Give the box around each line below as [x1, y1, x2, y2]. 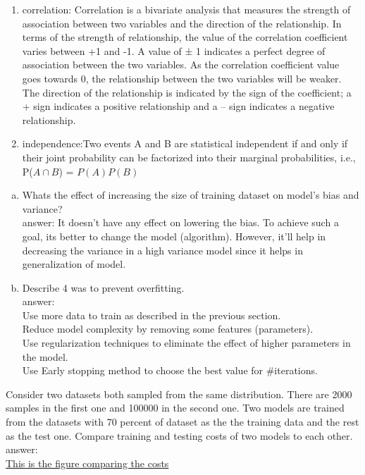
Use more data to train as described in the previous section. [22, 307, 281, 322]
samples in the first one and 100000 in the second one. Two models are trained [6, 400, 345, 415]
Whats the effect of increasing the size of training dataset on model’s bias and [22, 187, 359, 202]
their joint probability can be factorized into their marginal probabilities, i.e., [22, 149, 356, 164]
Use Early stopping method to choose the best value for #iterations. [22, 363, 318, 378]
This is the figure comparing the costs [6, 455, 169, 470]
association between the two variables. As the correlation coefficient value [22, 57, 340, 72]
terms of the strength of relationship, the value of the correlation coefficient [22, 30, 348, 44]
